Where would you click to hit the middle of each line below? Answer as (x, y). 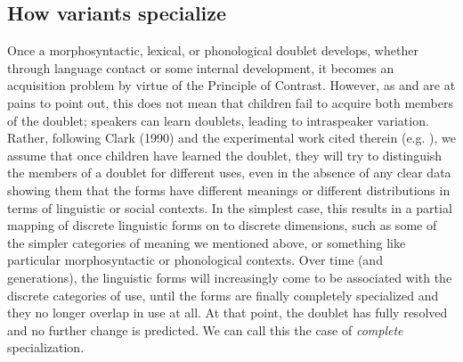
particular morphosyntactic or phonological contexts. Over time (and (195, 260)
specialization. (46, 347)
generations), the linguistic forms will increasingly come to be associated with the (230, 277)
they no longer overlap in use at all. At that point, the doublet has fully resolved (227, 313)
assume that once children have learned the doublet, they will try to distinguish (225, 155)
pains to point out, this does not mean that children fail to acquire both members (230, 102)
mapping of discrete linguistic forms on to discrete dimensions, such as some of (222, 225)
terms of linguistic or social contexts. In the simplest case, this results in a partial (230, 207)
